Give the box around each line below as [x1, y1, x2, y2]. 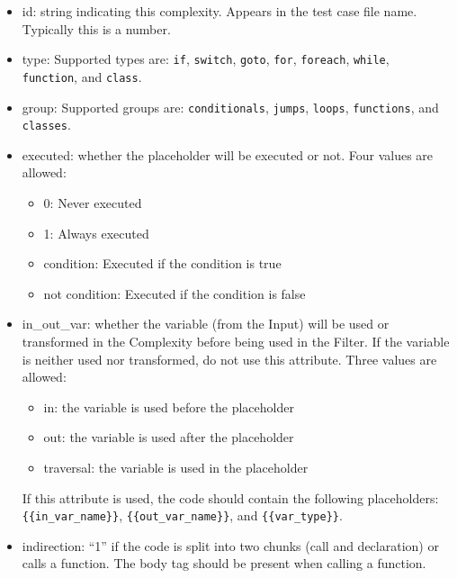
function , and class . [22, 67, 142, 86]
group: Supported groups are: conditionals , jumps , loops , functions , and [22, 97, 439, 116]
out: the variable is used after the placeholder [43, 428, 294, 447]
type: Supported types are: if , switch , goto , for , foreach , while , [22, 50, 390, 68]
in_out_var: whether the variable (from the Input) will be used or [22, 314, 390, 333]
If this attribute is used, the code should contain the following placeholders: [22, 488, 439, 507]
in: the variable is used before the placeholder [43, 397, 294, 416]
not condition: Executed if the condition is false [43, 284, 306, 303]
